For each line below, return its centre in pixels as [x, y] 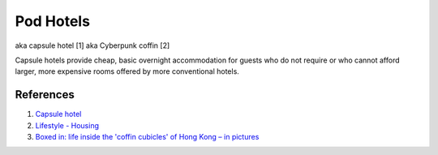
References [45, 95]
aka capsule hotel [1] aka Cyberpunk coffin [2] [92, 45]
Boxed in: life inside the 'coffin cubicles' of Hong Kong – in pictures [147, 137]
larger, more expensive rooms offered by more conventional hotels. [127, 71]
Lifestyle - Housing [67, 125]
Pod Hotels [53, 21]
